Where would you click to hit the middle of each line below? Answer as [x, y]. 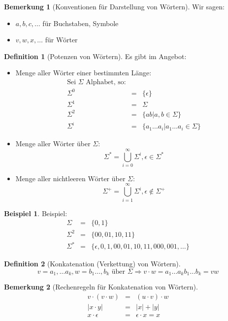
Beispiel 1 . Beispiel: [36, 213]
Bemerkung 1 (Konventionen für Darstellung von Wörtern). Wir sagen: [114, 6]
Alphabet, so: [106, 82]
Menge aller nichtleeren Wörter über [70, 178]
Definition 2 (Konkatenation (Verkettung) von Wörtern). [92, 264]
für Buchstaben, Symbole [81, 23]
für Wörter [61, 40]
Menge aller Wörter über [53, 144]
